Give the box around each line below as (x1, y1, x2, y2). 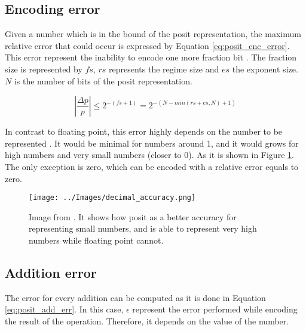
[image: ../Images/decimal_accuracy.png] (29, 193, 196, 202)
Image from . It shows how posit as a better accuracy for (29, 210, 237, 223)
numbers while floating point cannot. (29, 233, 164, 246)
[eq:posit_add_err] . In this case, (5, 303, 124, 315)
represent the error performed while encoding (132, 303, 298, 315)
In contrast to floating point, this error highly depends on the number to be (5, 125, 283, 138)
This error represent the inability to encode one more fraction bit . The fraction (5, 51, 297, 63)
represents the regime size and (109, 62, 219, 75)
